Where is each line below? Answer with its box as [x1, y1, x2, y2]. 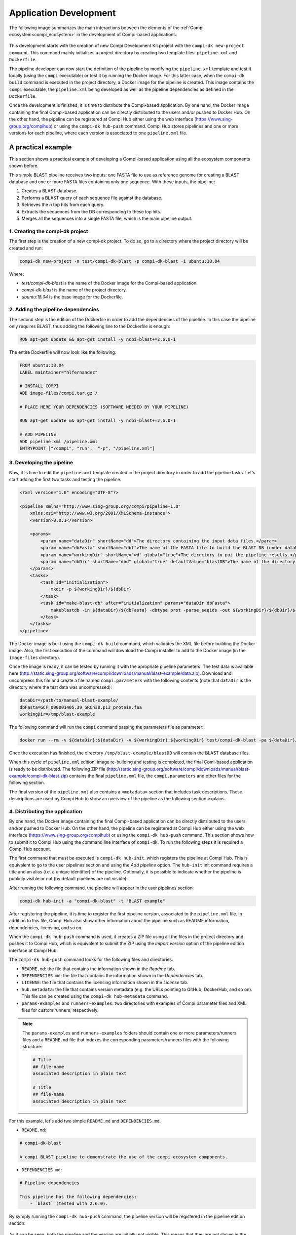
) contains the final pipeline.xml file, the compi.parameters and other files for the [66, 773, 241, 779]
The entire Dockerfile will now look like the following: [9, 349, 116, 355]
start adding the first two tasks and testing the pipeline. [9, 477, 122, 483]
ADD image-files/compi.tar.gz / [19, 390, 98, 396]
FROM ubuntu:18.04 [19, 363, 64, 368]
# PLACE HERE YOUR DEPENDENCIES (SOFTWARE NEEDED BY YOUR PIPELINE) [19, 404, 189, 410]
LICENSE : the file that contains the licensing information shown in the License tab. [21, 980, 188, 986]
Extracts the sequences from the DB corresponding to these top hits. [21, 208, 161, 214]
